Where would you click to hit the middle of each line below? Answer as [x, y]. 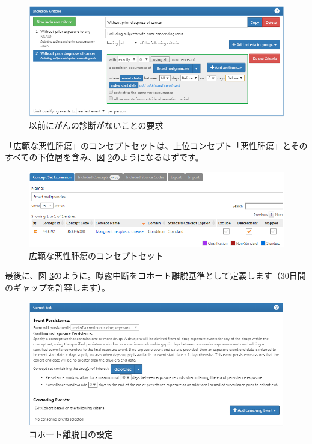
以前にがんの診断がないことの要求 [96, 125]
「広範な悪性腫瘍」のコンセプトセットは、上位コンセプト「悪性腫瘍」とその [156, 145]
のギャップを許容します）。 [57, 287]
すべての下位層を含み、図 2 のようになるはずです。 [104, 157]
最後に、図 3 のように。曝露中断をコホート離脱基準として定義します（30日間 [155, 275]
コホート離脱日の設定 [71, 434]
